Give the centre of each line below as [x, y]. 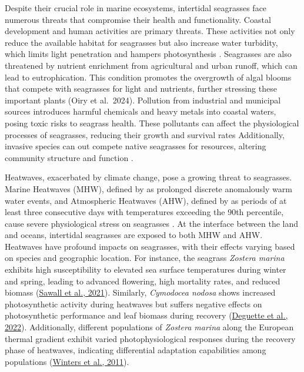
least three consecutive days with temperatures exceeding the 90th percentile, [144, 212]
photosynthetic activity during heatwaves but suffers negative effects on [133, 304]
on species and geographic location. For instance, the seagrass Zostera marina [145, 258]
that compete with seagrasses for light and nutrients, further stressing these [141, 88]
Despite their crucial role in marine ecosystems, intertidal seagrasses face [136, 8]
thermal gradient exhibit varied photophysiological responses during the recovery [150, 338]
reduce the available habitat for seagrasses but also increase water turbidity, [141, 42]
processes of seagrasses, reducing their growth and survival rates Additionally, [145, 134]
